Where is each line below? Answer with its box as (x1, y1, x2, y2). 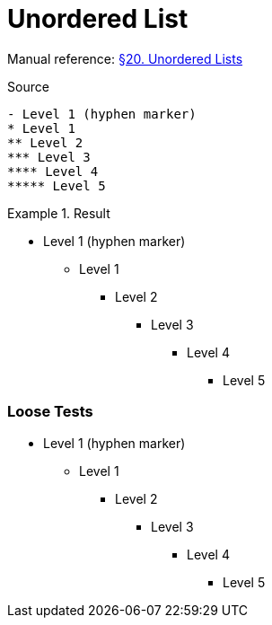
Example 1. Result (7, 205, 110, 221)
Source (7, 78, 49, 94)
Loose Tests (7, 402, 93, 421)
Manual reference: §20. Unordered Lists (7, 50, 243, 66)
